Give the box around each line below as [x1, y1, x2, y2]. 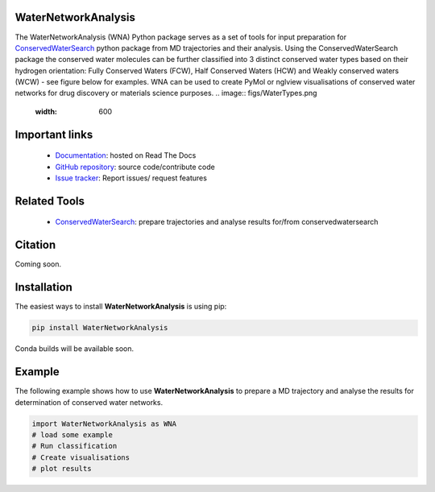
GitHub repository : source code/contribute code [55, 162, 215, 172]
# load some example [31, 430, 113, 439]
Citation [14, 238, 56, 252]
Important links [14, 127, 93, 141]
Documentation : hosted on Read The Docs [55, 151, 197, 160]
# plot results [31, 464, 92, 473]
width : [35, 106, 58, 116]
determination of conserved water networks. [14, 397, 164, 407]
